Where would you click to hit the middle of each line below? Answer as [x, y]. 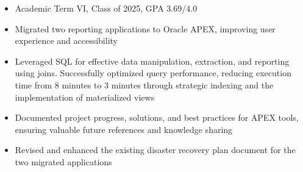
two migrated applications [63, 161]
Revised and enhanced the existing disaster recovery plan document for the [155, 150]
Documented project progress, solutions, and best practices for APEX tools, [157, 117]
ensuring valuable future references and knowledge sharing [124, 129]
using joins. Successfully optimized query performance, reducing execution [153, 73]
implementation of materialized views [85, 97]
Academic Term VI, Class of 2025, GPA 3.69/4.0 [106, 8]
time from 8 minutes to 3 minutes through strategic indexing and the [144, 84]
